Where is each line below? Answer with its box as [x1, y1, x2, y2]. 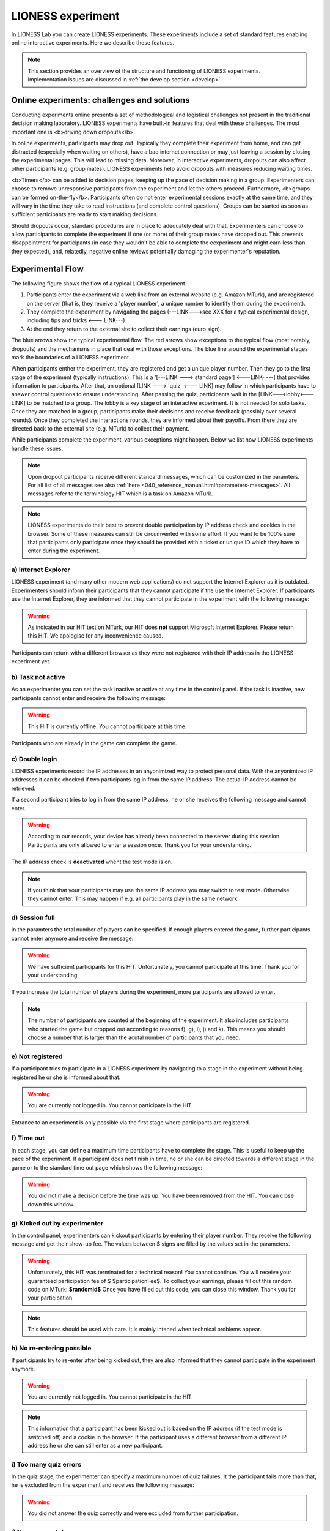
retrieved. [11, 784, 36, 792]
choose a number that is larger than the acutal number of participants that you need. [28, 1034, 241, 1041]
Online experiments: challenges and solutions [11, 95, 190, 105]
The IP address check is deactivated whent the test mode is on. [11, 858, 173, 866]
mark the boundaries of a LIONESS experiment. [11, 353, 131, 361]
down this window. [28, 1200, 75, 1208]
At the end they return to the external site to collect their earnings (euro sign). [26, 325, 222, 333]
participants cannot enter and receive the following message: [11, 694, 166, 701]
